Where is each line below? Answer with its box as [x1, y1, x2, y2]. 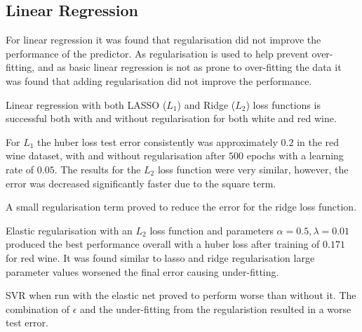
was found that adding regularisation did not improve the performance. [6, 73, 312, 88]
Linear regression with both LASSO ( [6, 97, 167, 112]
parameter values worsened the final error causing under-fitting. [6, 264, 279, 279]
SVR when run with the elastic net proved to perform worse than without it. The [6, 288, 356, 303]
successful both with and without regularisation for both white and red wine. [6, 111, 337, 126]
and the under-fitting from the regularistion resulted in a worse [80, 301, 351, 316]
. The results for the [54, 161, 141, 176]
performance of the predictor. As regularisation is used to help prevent [6, 46, 309, 60]
